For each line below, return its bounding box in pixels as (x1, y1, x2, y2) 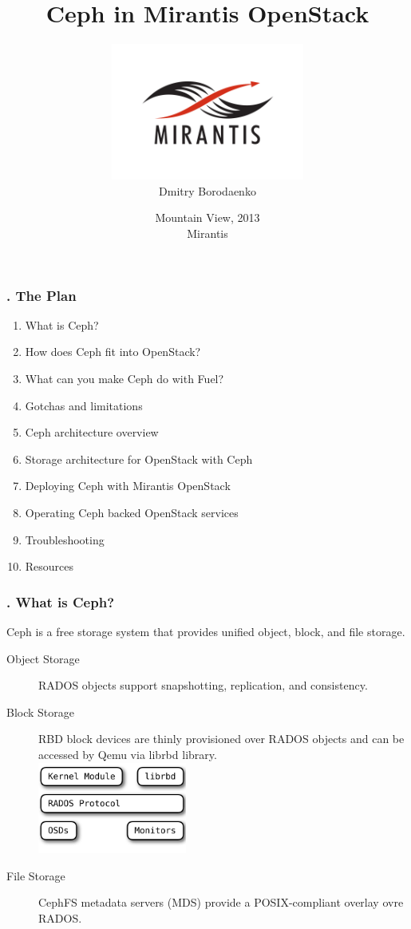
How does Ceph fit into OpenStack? (25, 343, 201, 360)
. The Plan (6, 285, 77, 305)
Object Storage (6, 650, 80, 666)
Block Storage (6, 703, 75, 720)
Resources (25, 558, 74, 575)
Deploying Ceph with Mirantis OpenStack (25, 477, 231, 494)
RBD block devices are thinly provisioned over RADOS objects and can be (38, 730, 405, 747)
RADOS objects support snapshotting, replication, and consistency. (38, 677, 368, 694)
